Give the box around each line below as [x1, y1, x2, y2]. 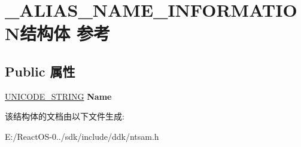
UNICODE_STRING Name [5, 90, 112, 102]
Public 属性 [5, 62, 75, 80]
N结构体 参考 [5, 21, 110, 45]
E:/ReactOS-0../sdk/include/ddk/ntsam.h [5, 130, 159, 142]
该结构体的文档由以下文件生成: [5, 110, 124, 122]
